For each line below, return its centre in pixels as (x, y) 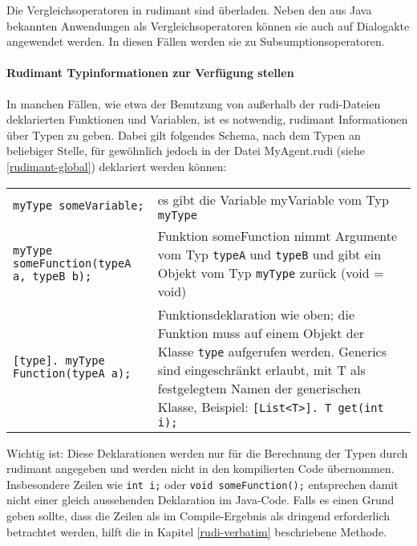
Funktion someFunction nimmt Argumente (277, 235)
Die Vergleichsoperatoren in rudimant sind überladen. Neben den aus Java (189, 10)
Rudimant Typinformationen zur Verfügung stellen (150, 73)
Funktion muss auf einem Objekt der (261, 332)
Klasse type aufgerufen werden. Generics (272, 351)
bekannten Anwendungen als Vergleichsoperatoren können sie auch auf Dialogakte (208, 25)
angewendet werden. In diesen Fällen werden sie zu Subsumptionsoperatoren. (196, 41)
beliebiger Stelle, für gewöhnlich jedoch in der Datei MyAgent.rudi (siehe (186, 151)
